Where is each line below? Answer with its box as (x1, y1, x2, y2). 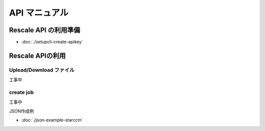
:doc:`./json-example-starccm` (21, 117, 83, 123)
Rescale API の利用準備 (9, 26, 80, 34)
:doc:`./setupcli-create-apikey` (21, 39, 83, 45)
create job (9, 88, 34, 95)
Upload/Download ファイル (9, 66, 75, 73)
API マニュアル (9, 7, 69, 18)
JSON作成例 (9, 108, 34, 114)
